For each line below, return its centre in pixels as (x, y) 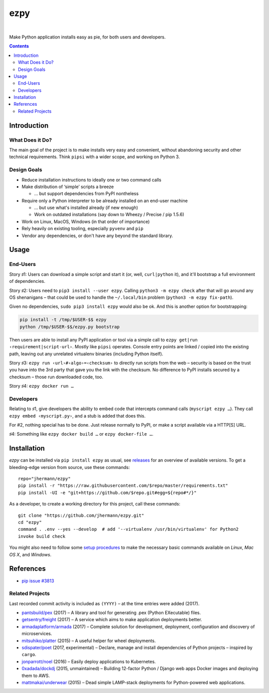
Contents (19, 46)
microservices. (37, 634)
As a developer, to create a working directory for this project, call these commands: (95, 504)
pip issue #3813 (38, 581)
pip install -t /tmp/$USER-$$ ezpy (63, 320)
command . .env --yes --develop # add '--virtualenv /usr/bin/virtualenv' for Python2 (129, 529)
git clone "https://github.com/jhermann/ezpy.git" (81, 515)
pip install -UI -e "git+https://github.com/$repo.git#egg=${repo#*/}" (107, 492)
